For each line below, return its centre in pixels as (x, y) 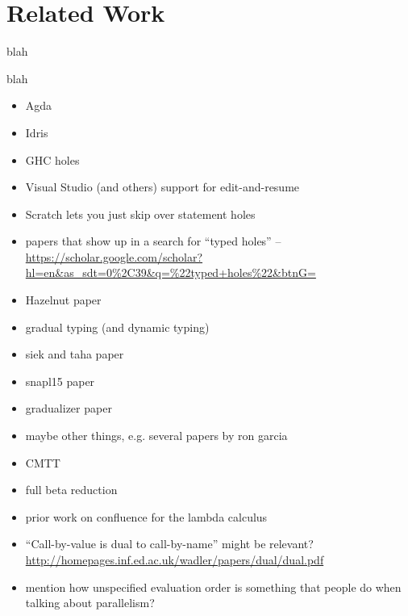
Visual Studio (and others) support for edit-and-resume (162, 187)
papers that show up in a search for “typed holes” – (153, 241)
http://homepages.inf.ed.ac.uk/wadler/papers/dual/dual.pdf (175, 559)
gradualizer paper (69, 408)
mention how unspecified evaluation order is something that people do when (213, 587)
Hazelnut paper (63, 300)
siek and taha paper (75, 354)
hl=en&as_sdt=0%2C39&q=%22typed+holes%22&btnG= (171, 272)
